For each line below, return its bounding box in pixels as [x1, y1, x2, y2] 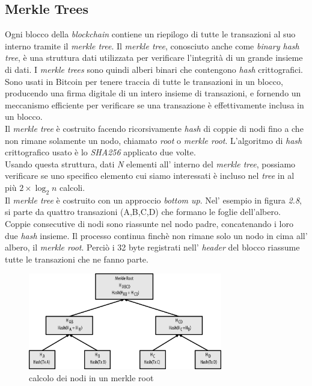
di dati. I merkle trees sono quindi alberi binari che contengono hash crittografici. [5, 63, 304, 75]
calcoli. [60, 181, 85, 193]
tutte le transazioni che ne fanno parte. [5, 252, 148, 265]
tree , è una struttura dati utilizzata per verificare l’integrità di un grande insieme [5, 51, 303, 64]
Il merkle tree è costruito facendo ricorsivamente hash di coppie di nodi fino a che [5, 122, 304, 134]
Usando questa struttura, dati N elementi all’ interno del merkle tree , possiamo [5, 157, 296, 170]
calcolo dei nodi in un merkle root [29, 371, 154, 384]
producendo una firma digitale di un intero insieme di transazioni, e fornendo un [5, 87, 301, 99]
